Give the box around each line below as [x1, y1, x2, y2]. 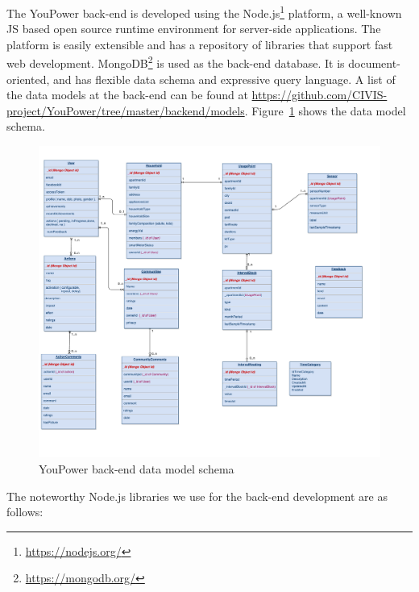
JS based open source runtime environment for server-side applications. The [6, 20, 381, 37]
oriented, [6, 70, 50, 87]
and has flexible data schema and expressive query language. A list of [52, 70, 396, 87]
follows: [6, 503, 44, 520]
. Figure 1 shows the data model [244, 102, 406, 119]
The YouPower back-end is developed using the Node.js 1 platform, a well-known [6, 2, 402, 21]
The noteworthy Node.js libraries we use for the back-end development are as [6, 487, 388, 504]
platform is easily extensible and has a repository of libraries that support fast [6, 35, 393, 52]
